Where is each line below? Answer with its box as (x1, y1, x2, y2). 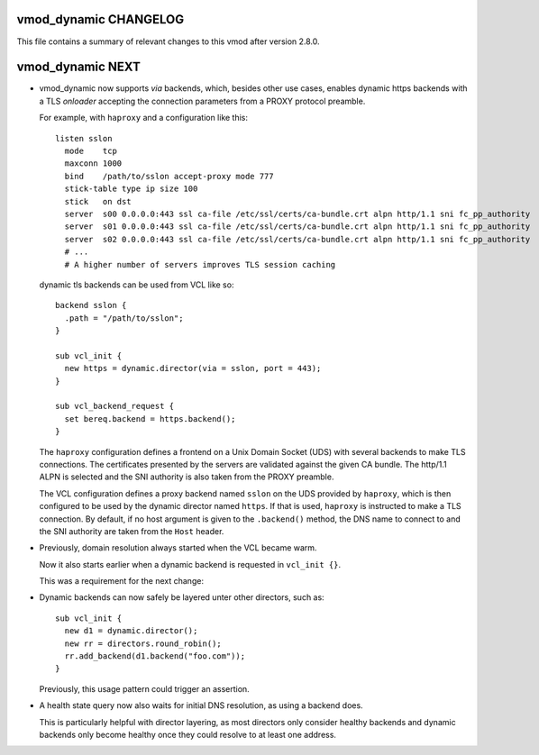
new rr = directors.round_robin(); (64, 638, 223, 649)
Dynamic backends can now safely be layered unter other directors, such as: (39, 592, 324, 603)
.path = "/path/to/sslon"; (64, 313, 184, 323)
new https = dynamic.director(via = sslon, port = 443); (64, 363, 322, 374)
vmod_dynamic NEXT (16, 59, 142, 75)
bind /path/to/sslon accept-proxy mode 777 (64, 171, 274, 181)
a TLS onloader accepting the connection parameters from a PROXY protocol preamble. (39, 96, 366, 106)
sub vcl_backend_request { (55, 401, 175, 412)
